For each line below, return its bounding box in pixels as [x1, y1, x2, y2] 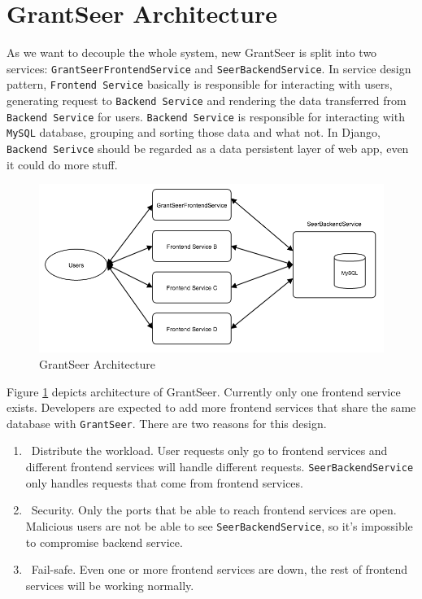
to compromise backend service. [25, 533, 183, 550]
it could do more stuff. [7, 155, 118, 173]
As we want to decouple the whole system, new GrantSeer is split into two [7, 44, 377, 61]
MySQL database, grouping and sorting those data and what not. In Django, [7, 124, 381, 141]
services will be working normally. [25, 576, 194, 593]
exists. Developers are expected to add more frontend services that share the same [7, 399, 416, 416]
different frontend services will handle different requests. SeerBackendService [25, 458, 414, 475]
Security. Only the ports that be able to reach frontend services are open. [31, 501, 397, 518]
